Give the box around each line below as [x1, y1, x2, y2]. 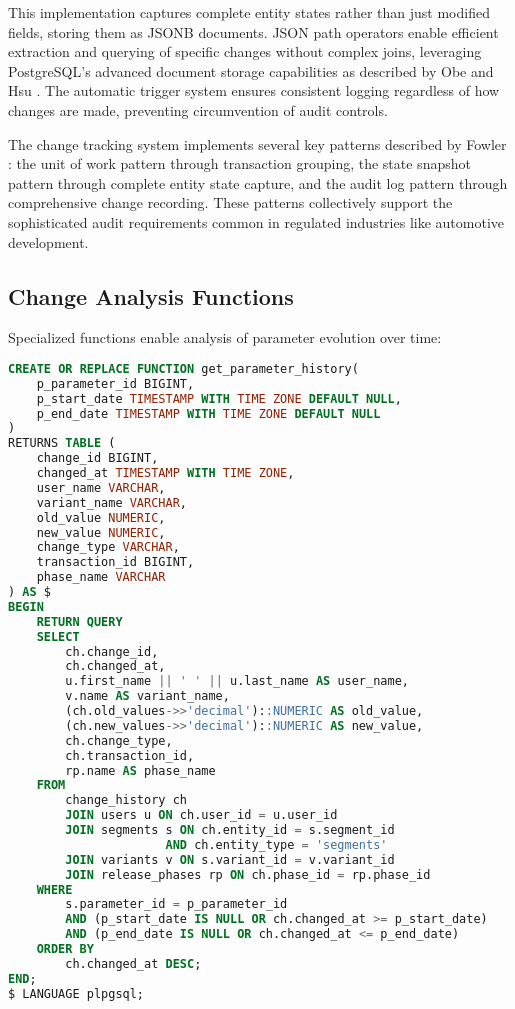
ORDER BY [36, 942, 94, 957]
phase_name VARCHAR [36, 570, 166, 585]
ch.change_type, [65, 733, 173, 748]
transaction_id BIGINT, [36, 555, 195, 570]
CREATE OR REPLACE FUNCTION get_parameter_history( [8, 361, 359, 376]
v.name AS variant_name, [65, 689, 230, 704]
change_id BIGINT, [36, 451, 159, 466]
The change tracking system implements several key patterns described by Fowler [8, 133, 507, 154]
